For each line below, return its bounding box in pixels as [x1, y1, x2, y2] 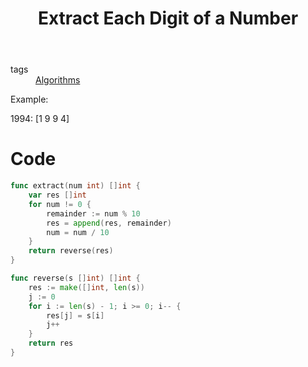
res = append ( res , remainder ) [46, 218, 172, 228]
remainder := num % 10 [46, 208, 141, 219]
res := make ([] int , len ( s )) [28, 282, 145, 292]
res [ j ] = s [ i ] [46, 310, 105, 321]
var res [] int [28, 190, 87, 200]
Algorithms [35, 74, 81, 86]
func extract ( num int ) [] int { [10, 181, 141, 191]
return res [28, 338, 74, 349]
